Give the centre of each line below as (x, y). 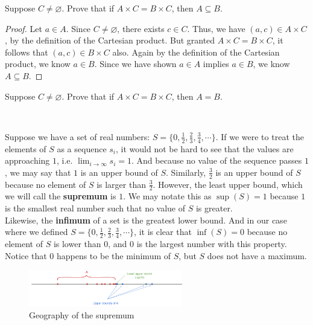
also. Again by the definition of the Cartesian (196, 52)
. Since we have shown (135, 64)
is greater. (214, 208)
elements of (26, 148)
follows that (27, 52)
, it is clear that (163, 232)
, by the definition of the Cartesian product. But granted (110, 40)
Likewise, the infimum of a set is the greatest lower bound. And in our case (146, 220)
